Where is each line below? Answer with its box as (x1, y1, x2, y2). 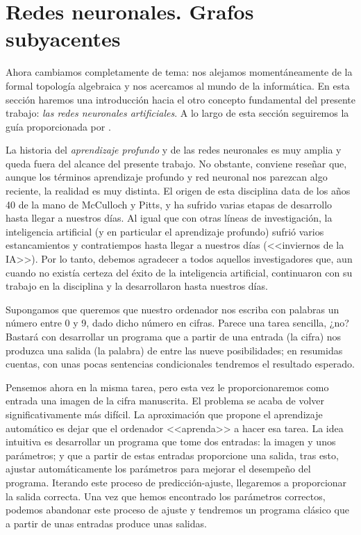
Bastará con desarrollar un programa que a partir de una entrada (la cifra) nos (6, 329, 342, 343)
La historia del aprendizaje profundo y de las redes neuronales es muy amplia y (6, 142, 342, 157)
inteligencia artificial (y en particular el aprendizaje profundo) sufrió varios (6, 224, 324, 238)
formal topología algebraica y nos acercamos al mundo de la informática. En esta (6, 78, 350, 92)
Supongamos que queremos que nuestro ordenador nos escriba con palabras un (6, 302, 339, 316)
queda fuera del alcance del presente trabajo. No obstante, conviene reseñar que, (6, 156, 347, 170)
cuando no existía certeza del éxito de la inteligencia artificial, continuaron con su (6, 265, 353, 279)
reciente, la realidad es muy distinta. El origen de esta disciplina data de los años (6, 183, 351, 198)
